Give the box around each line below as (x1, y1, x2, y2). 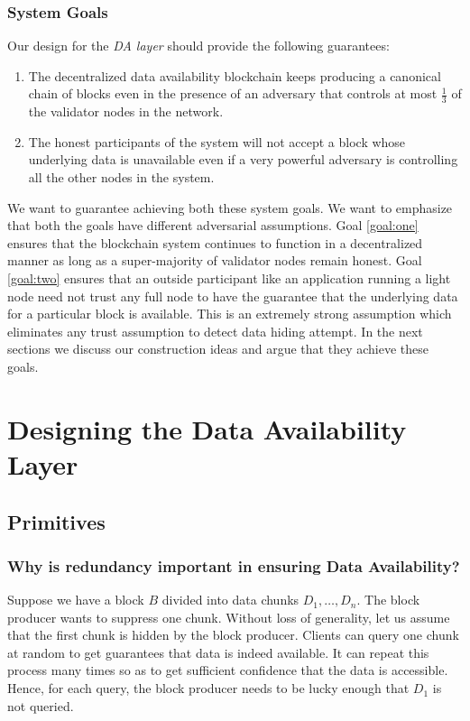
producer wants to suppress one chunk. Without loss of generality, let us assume (7, 607, 450, 626)
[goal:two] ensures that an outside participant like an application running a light (7, 268, 451, 287)
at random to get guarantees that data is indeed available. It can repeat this (7, 642, 429, 661)
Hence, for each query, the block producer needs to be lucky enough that (7, 679, 410, 698)
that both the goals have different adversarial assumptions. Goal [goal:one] (7, 216, 419, 235)
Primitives (7, 507, 106, 535)
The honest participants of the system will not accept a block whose (28, 132, 406, 151)
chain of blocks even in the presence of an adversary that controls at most (28, 84, 438, 103)
